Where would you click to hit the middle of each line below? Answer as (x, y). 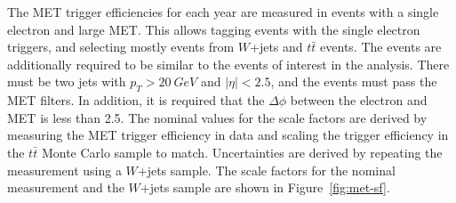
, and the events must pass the (354, 81)
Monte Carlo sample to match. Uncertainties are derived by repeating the (242, 152)
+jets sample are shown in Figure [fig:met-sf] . (265, 187)
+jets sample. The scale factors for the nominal (266, 170)
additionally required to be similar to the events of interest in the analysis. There (228, 64)
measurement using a (64, 170)
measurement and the (66, 187)
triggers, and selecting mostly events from (121, 47)
